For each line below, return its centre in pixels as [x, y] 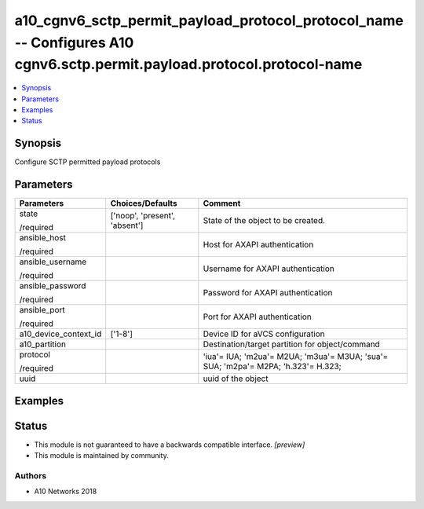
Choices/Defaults [144, 203]
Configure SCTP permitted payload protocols [88, 162]
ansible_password [53, 286]
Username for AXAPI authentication [269, 269]
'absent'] [127, 225]
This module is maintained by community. [101, 456]
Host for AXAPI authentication [258, 245]
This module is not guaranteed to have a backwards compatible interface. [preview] [170, 445]
